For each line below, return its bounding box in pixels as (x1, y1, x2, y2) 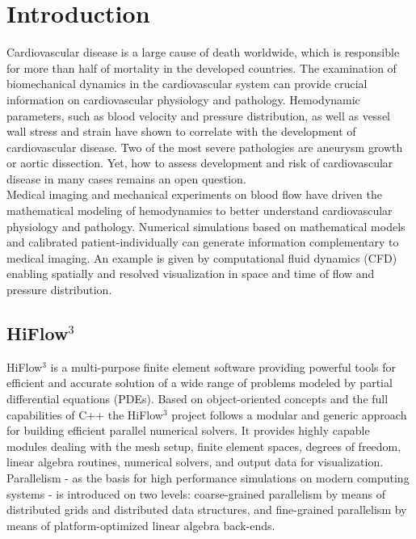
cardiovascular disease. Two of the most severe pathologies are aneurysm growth (6, 138, 403, 155)
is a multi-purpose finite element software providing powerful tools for (50, 358, 397, 375)
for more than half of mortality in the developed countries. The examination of (6, 59, 397, 76)
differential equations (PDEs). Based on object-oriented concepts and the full (6, 390, 389, 407)
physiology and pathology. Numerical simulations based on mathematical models (6, 217, 405, 234)
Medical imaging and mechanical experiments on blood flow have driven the (6, 186, 382, 203)
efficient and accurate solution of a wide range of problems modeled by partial (6, 374, 393, 391)
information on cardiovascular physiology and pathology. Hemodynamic (6, 91, 360, 107)
